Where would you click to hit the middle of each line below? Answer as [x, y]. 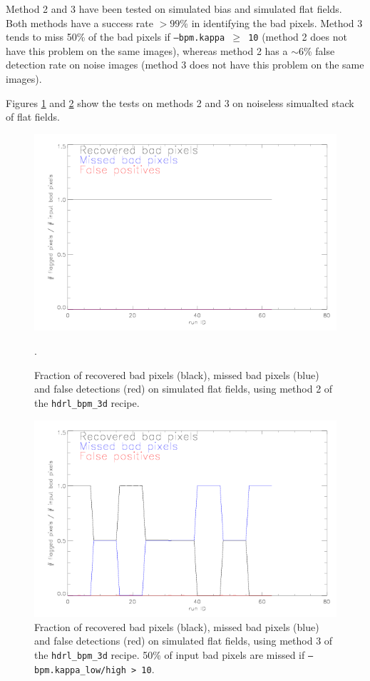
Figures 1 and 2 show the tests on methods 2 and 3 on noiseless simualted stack [180, 102]
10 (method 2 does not [298, 37]
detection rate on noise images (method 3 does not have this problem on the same [185, 65]
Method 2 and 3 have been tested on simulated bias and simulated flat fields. [174, 9]
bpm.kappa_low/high [80, 670]
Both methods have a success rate [79, 22]
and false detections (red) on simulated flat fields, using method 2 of [184, 389]
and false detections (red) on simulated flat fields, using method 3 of [184, 641]
